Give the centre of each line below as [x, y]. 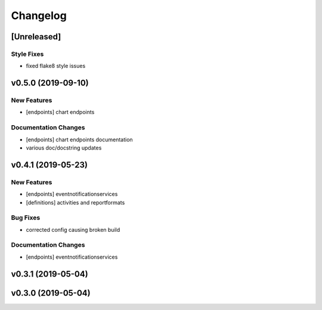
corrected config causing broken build [73, 230]
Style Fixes [27, 54]
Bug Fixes [26, 218]
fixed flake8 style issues [56, 66]
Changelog [39, 15]
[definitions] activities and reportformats [75, 202]
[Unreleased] [36, 37]
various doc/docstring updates [64, 148]
